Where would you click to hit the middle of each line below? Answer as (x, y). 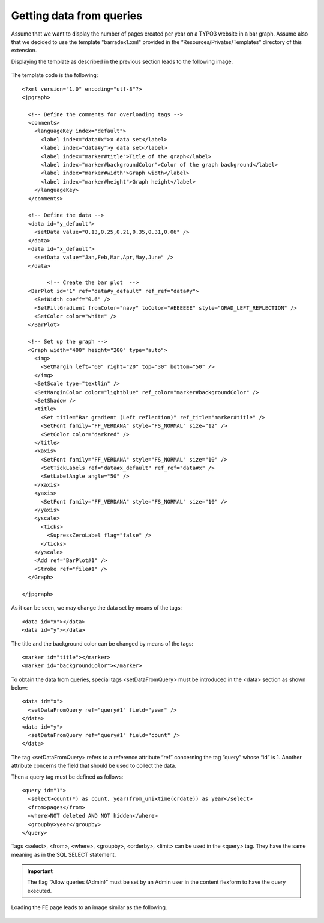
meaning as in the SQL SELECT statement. (64, 854)
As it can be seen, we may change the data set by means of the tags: (97, 608)
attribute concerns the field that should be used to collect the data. (94, 766)
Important (40, 871)
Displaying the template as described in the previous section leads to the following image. (122, 61)
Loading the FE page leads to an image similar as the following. (89, 907)
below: (19, 688)
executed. (40, 891)
